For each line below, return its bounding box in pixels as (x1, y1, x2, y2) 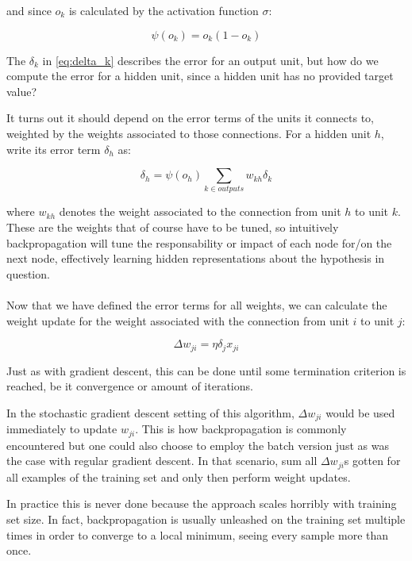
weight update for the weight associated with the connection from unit (6, 312, 349, 329)
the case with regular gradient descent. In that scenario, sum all (6, 452, 318, 469)
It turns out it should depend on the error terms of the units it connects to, (6, 110, 374, 126)
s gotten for (344, 452, 401, 469)
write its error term (6, 140, 101, 157)
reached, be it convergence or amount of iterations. (6, 378, 253, 394)
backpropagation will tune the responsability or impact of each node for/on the (6, 234, 392, 251)
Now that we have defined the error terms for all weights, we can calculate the (6, 297, 387, 313)
